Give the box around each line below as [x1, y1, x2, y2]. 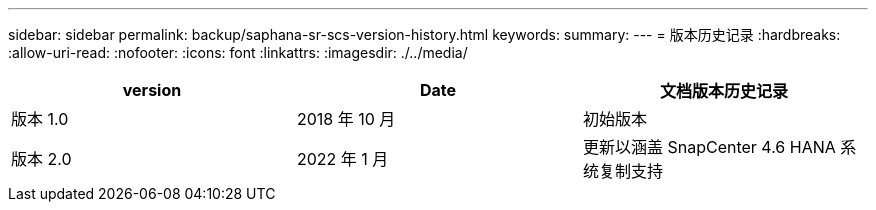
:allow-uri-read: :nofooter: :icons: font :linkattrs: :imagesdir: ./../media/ [8, 44, 468, 61]
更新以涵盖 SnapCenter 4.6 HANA [582, 137, 836, 157]
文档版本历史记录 [659, 81, 788, 101]
